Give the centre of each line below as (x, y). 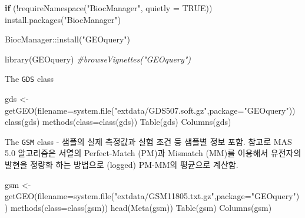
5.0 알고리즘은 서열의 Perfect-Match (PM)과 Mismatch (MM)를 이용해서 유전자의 (153, 153)
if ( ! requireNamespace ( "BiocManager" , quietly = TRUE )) (109, 8)
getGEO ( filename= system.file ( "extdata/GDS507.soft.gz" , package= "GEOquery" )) (150, 110)
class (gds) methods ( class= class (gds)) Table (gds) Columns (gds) (118, 122)
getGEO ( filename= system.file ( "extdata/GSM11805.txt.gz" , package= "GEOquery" (150, 196)
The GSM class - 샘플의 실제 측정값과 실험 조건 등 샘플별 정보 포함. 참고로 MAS (148, 141)
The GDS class (29, 79)
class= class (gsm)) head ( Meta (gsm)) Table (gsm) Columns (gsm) (158, 207)
